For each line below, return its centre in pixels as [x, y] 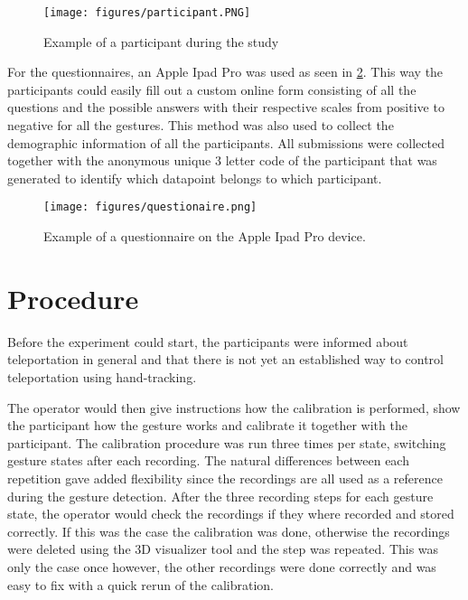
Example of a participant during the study [161, 41]
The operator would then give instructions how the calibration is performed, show [234, 407]
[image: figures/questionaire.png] [150, 207]
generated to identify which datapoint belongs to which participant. [195, 178]
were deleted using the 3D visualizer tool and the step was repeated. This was [223, 549]
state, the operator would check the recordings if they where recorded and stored [231, 514]
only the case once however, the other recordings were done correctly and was [222, 566]
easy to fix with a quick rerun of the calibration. [140, 584]
